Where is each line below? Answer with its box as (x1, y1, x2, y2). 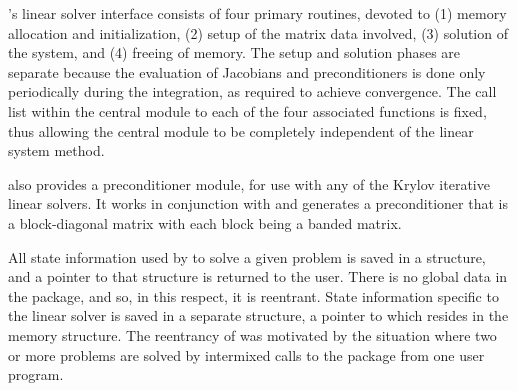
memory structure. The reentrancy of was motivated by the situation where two (8, 324, 497, 345)
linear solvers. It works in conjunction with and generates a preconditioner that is (8, 193, 508, 214)
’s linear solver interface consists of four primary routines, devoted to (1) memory (8, 3, 507, 23)
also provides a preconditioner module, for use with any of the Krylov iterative (8, 173, 490, 194)
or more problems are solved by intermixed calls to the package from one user (8, 344, 485, 365)
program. (8, 364, 64, 385)
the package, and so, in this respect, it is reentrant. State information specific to (8, 285, 499, 306)
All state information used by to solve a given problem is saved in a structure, (8, 246, 486, 267)
